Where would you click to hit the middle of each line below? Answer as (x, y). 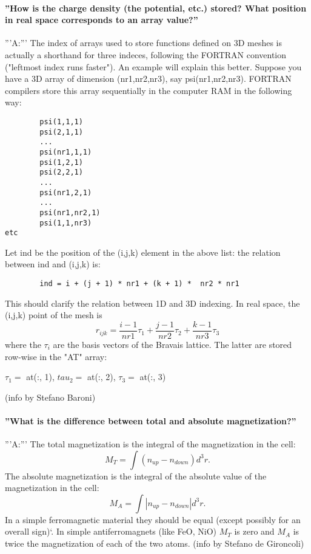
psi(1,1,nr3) (66, 223)
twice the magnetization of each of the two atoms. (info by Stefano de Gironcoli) (155, 543)
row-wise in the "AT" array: (56, 356)
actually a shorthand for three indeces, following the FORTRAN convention (146, 54)
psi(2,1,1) (61, 132)
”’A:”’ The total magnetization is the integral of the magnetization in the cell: (150, 444)
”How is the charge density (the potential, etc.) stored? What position (156, 8)
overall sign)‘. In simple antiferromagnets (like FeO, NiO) (111, 531)
